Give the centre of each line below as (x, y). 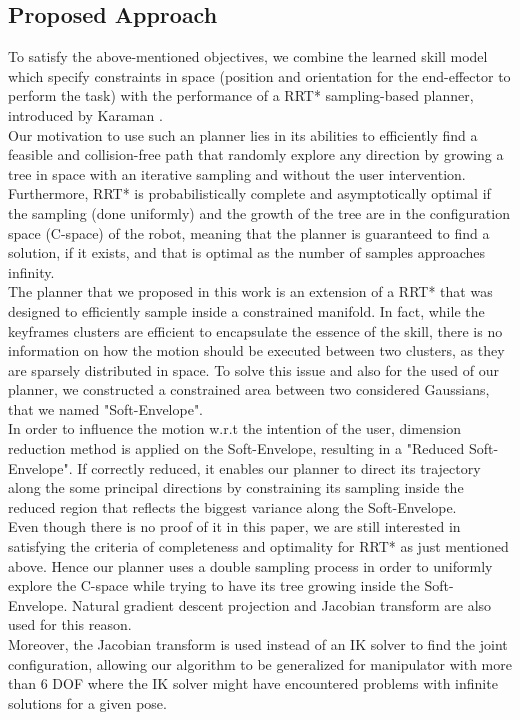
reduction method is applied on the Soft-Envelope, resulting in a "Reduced (236, 448)
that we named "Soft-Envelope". (106, 408)
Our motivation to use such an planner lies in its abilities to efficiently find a (243, 134)
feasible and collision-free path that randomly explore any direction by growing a (256, 154)
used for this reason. (70, 624)
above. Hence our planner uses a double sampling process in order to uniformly (250, 565)
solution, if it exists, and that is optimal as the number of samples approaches (247, 252)
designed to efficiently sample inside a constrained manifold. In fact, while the (246, 310)
